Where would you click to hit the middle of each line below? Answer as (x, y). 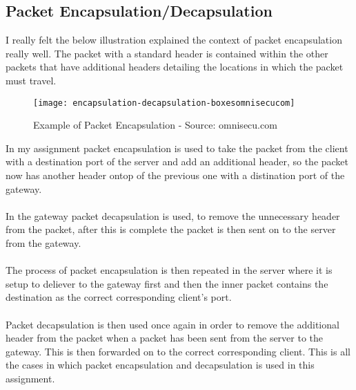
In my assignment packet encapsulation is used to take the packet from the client (177, 148)
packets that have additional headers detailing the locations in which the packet (175, 67)
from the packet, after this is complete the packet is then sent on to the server (171, 229)
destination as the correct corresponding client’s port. (119, 297)
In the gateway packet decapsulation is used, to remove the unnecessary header (173, 215)
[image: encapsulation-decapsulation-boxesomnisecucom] (164, 103)
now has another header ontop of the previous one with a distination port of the (175, 175)
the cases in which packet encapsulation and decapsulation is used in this (160, 365)
